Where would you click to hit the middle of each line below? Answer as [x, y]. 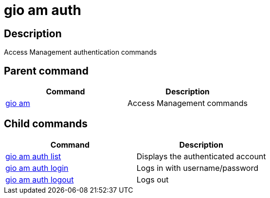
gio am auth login [37, 168]
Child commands [46, 124]
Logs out [153, 179]
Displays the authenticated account [201, 156]
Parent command [46, 71]
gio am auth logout [40, 179]
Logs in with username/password [198, 168]
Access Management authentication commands [81, 52]
